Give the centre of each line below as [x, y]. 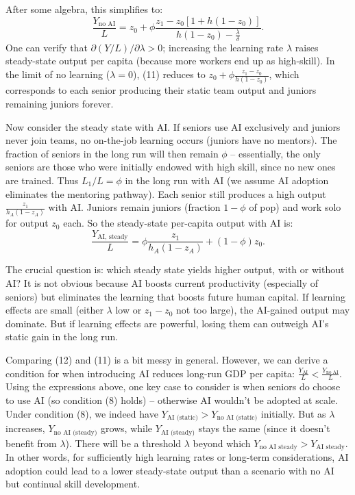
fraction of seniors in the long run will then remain [112, 153]
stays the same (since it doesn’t [264, 428]
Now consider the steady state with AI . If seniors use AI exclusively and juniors [173, 126]
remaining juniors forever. [60, 103]
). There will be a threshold [123, 443]
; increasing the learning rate [223, 47]
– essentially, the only [276, 153]
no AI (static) [237, 418]
